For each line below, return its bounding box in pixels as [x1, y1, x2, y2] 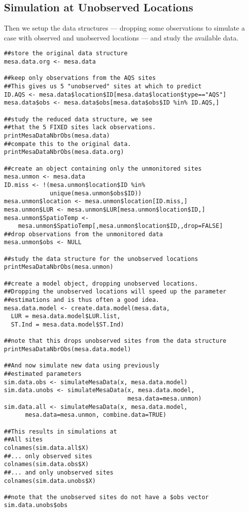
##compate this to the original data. [4, 140, 131, 147]
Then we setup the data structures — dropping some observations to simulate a [4, 23, 245, 33]
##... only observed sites [4, 452, 92, 460]
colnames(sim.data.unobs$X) [4, 477, 96, 484]
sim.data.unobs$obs [4, 502, 68, 509]
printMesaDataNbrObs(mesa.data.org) [4, 148, 124, 156]
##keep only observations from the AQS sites [4, 74, 156, 82]
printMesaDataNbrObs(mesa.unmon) [4, 263, 113, 271]
